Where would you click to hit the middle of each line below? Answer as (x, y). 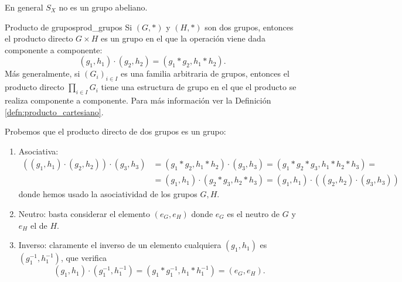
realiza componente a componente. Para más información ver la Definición (138, 100)
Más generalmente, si (42, 73)
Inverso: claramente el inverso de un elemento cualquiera (120, 245)
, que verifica (84, 258)
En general (24, 7)
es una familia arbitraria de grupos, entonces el (205, 73)
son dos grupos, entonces (249, 27)
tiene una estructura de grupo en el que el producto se (199, 87)
